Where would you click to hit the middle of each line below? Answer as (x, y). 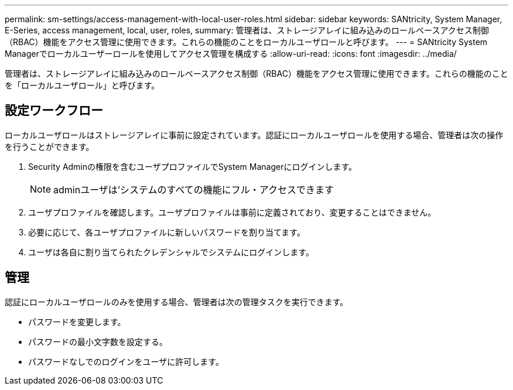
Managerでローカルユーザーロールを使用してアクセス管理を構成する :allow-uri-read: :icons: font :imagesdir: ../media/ (231, 54)
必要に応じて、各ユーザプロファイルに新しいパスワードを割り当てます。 (167, 232)
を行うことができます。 (49, 146)
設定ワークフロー (54, 111)
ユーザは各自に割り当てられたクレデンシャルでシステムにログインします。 (171, 252)
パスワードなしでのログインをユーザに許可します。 (126, 361)
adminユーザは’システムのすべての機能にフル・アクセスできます (194, 189)
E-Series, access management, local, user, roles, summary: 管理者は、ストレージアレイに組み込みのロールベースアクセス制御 (247, 30)
